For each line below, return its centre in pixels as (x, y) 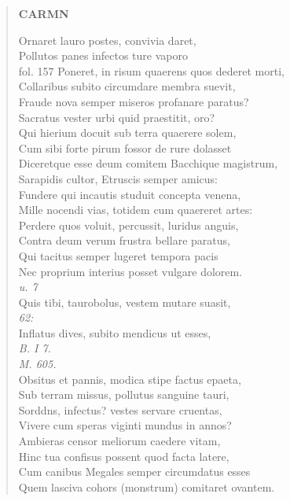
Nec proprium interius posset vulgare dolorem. (130, 271)
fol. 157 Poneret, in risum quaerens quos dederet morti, (151, 70)
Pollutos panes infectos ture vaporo (103, 55)
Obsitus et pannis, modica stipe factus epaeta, (130, 379)
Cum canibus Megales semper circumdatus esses (134, 472)
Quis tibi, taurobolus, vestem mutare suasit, (125, 302)
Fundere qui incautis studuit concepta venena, (130, 194)
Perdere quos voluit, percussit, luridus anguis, (128, 225)
